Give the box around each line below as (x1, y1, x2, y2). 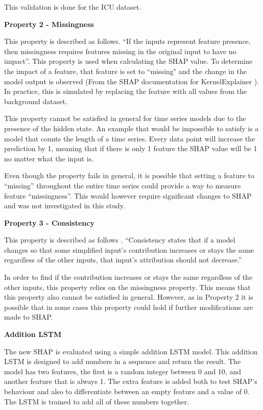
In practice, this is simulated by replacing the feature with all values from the (4, 86, 247, 97)
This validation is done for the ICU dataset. (4, 2, 141, 12)
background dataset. (4, 95, 67, 106)
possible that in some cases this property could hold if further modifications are (4, 301, 253, 312)
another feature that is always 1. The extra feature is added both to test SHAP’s (4, 376, 257, 387)
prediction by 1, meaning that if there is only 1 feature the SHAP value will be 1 (4, 143, 257, 154)
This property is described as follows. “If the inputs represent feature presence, (4, 36, 251, 46)
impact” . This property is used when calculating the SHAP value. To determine (4, 56, 253, 66)
